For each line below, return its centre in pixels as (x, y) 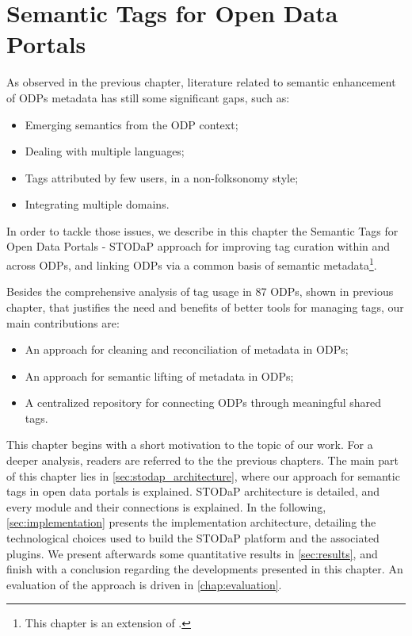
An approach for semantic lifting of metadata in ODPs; (159, 375)
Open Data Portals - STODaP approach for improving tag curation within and (198, 246)
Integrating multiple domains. (97, 204)
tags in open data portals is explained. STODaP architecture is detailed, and (193, 491)
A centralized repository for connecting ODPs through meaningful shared (203, 402)
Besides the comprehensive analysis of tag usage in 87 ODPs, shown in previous (200, 291)
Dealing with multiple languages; (105, 151)
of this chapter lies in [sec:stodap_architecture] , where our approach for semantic (203, 475)
